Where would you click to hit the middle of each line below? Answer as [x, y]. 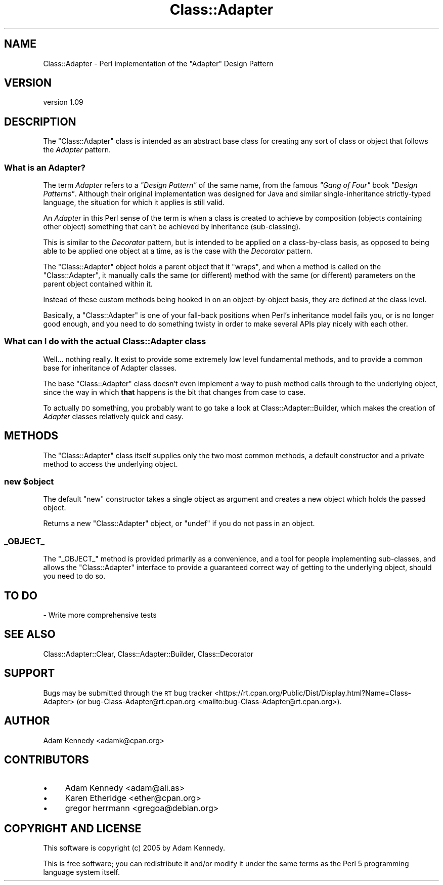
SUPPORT [30, 673]
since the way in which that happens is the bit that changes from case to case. [174, 392]
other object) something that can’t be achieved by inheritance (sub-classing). [172, 227]
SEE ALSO [30, 634]
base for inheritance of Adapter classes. [110, 368]
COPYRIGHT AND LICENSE [73, 828]
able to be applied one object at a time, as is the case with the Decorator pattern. [178, 251]
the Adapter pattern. [77, 150]
